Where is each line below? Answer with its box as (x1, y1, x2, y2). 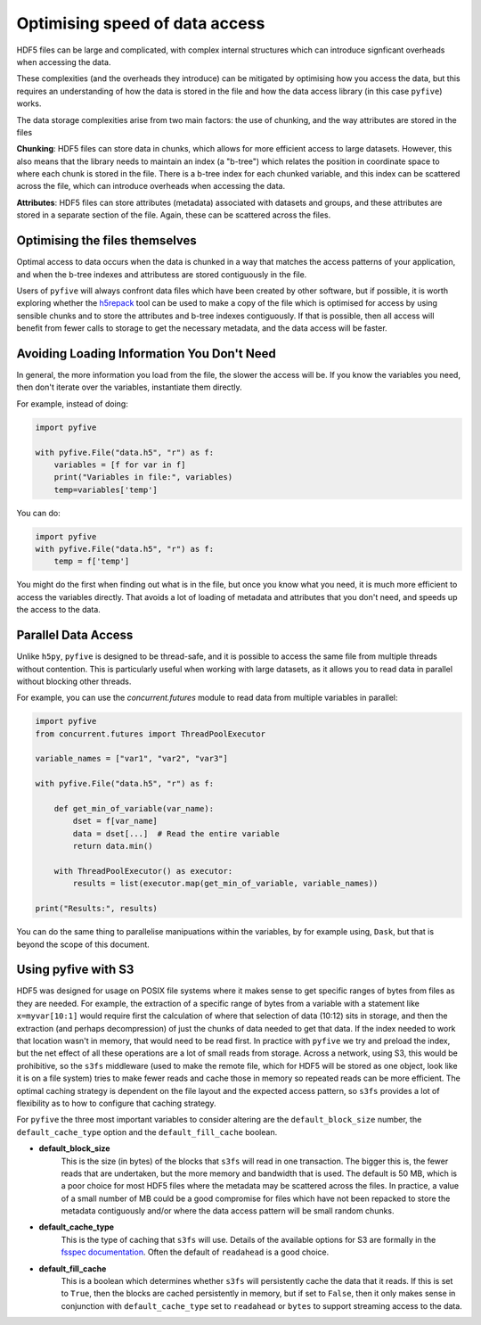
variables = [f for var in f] (53, 459, 186, 470)
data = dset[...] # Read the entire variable (72, 828, 280, 838)
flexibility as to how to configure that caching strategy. (16, 1098, 216, 1108)
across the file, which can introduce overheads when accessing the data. (16, 181, 285, 192)
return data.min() (72, 841, 153, 852)
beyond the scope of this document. (16, 939, 151, 950)
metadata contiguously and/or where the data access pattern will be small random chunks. (61, 1206, 395, 1216)
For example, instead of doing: (16, 398, 128, 409)
